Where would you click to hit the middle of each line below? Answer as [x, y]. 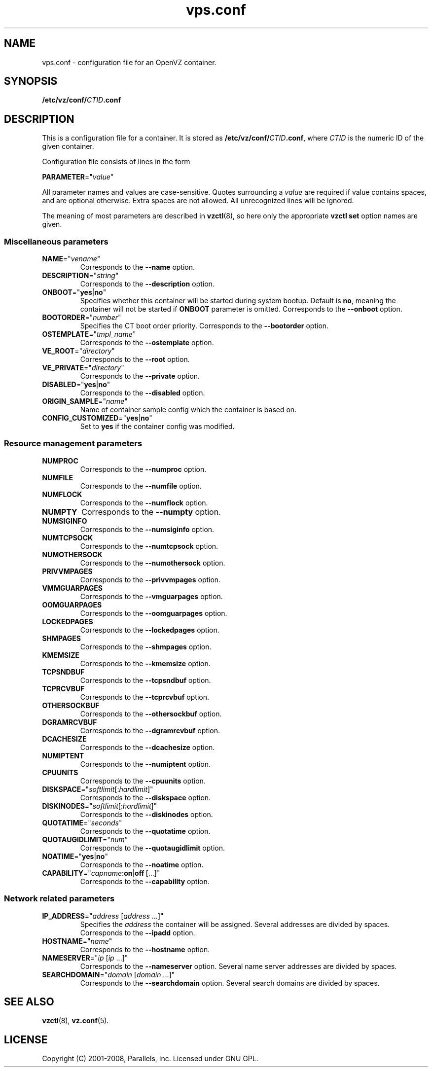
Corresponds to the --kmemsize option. [145, 663]
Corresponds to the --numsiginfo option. [147, 529]
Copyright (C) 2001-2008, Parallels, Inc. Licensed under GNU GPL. [150, 1059]
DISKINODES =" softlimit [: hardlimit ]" [100, 806]
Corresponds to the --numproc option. [143, 469]
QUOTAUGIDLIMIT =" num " [85, 839]
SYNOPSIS [31, 81]
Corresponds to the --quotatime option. [145, 831]
